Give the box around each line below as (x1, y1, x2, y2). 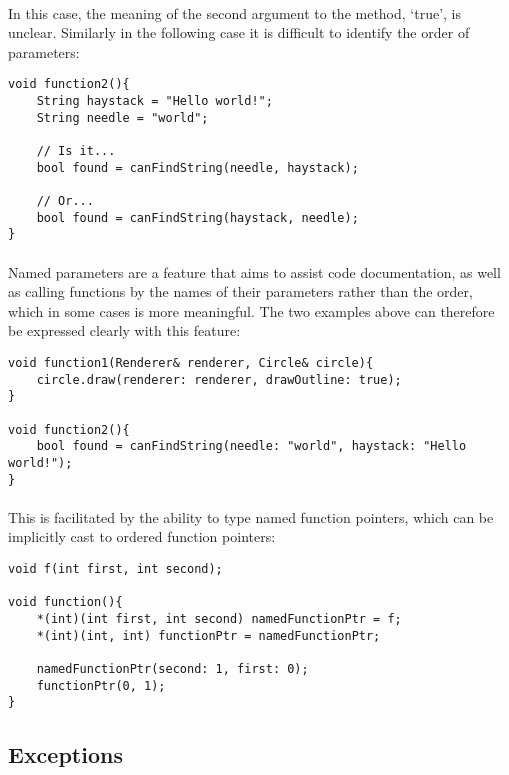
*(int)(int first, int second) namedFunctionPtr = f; (36, 611, 402, 626)
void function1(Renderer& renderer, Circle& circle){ (8, 355, 374, 370)
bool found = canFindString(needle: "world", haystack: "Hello (36, 439, 467, 454)
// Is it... (36, 144, 116, 158)
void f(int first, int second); (8, 561, 223, 576)
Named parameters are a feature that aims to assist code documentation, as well (8, 261, 501, 282)
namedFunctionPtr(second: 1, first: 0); (36, 661, 309, 676)
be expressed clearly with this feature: (8, 320, 241, 341)
